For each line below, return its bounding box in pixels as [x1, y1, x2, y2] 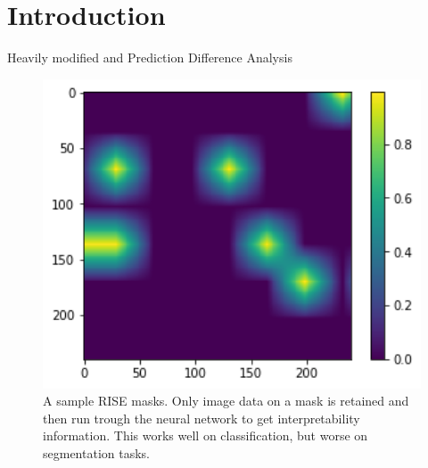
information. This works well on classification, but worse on [43, 426, 368, 445]
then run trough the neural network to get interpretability [43, 408, 360, 427]
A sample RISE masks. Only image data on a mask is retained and [43, 391, 409, 410]
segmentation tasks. [43, 444, 150, 462]
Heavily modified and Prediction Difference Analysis [7, 48, 292, 67]
